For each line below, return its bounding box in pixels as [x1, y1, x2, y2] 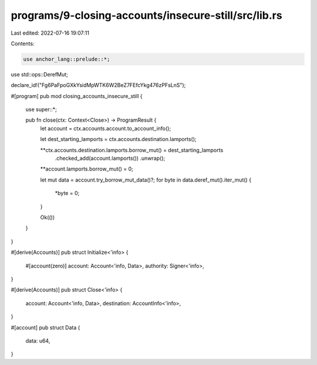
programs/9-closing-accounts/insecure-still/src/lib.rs [11, 9, 282, 22]
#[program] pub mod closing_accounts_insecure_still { [11, 92, 143, 99]
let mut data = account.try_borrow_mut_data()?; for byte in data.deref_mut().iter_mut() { [40, 176, 252, 183]
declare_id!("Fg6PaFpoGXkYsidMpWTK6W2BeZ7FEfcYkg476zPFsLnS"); [11, 82, 186, 89]
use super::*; [25, 106, 57, 113]
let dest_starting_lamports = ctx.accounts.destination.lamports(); [40, 136, 197, 143]
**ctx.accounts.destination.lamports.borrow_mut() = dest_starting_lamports [40, 146, 224, 153]
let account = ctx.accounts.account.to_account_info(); [40, 125, 171, 132]
